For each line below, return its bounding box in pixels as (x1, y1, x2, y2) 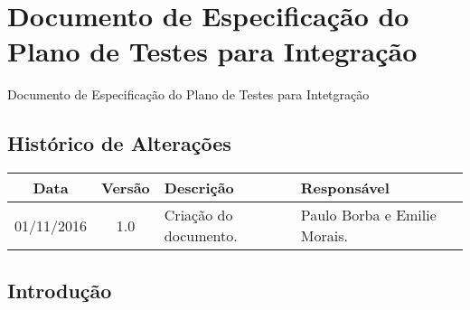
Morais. (300, 225, 348, 247)
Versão (101, 177, 150, 199)
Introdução (7, 276, 112, 304)
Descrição (164, 177, 234, 199)
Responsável (300, 177, 390, 199)
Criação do (164, 204, 233, 226)
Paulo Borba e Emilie (300, 204, 437, 226)
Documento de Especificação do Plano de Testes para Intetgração (7, 85, 370, 104)
